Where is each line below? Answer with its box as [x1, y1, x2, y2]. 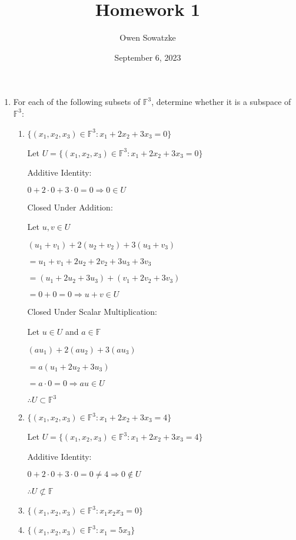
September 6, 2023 [114, 51, 181, 63]
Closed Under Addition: [27, 200, 113, 213]
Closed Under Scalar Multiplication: [27, 305, 157, 318]
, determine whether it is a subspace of [151, 96, 291, 108]
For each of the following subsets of [13, 96, 141, 108]
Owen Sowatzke [119, 31, 176, 44]
